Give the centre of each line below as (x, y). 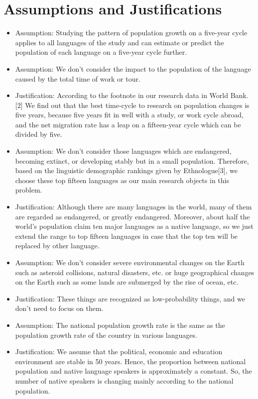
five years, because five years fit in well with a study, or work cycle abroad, (129, 115)
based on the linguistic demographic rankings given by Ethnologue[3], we (127, 170)
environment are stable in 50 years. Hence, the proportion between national (130, 361)
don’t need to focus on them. (59, 308)
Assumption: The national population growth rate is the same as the (120, 325)
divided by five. (39, 134)
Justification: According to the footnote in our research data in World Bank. (132, 95)
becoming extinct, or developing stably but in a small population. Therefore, (132, 160)
